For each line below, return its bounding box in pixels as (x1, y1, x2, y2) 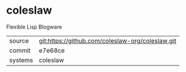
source (9, 36, 29, 45)
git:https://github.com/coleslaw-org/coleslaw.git (39, 36, 176, 45)
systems (9, 56, 33, 64)
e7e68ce (39, 46, 65, 54)
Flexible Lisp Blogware (6, 23, 62, 30)
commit (9, 46, 31, 54)
